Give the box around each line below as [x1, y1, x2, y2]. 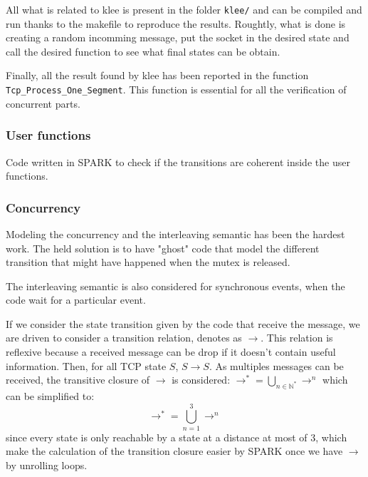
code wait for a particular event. [6, 292, 146, 307]
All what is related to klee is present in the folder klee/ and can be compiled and [6, 2, 362, 16]
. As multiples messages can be [209, 358, 344, 373]
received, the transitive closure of [6, 372, 150, 387]
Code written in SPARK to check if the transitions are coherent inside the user [6, 154, 350, 169]
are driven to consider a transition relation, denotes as [6, 330, 242, 345]
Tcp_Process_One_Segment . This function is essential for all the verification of [6, 82, 347, 97]
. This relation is [261, 330, 333, 345]
